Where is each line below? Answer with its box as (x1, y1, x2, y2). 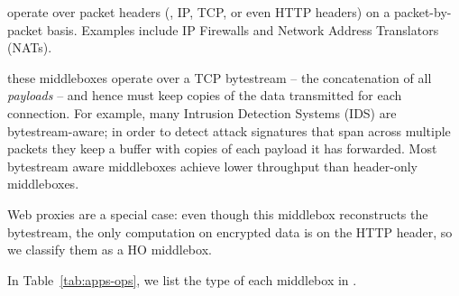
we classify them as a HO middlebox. (7, 240, 212, 259)
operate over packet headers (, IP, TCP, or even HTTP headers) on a (7, 3, 390, 21)
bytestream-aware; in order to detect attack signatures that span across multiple (7, 121, 451, 140)
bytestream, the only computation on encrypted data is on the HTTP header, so (7, 222, 453, 241)
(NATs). (7, 38, 52, 57)
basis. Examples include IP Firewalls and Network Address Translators (46, 20, 439, 39)
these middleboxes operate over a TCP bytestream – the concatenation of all (7, 68, 432, 87)
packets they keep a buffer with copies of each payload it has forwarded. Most (7, 139, 437, 158)
